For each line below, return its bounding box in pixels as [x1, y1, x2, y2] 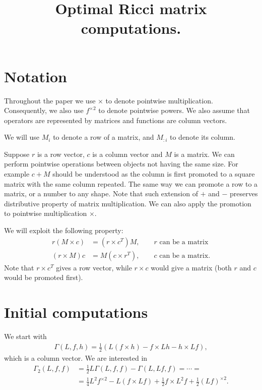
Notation [4, 66, 67, 86]
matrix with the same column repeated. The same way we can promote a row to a [4, 178, 258, 189]
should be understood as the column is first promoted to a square [52, 169, 255, 179]
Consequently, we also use [4, 105, 84, 116]
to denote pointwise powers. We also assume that [98, 105, 250, 116]
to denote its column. [170, 132, 235, 142]
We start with [4, 331, 47, 341]
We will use [4, 132, 40, 142]
